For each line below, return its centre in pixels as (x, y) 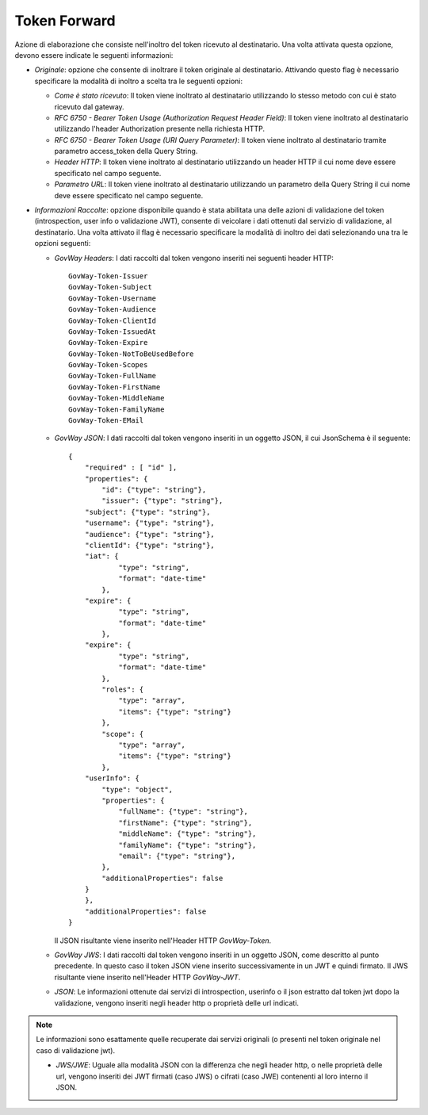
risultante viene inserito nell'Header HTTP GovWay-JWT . (147, 977)
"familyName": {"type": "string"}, (187, 845)
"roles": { (123, 690)
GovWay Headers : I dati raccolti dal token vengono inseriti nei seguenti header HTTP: (194, 258)
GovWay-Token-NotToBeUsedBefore (131, 354)
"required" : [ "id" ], (131, 467)
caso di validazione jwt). (75, 1050)
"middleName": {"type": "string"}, (187, 834)
